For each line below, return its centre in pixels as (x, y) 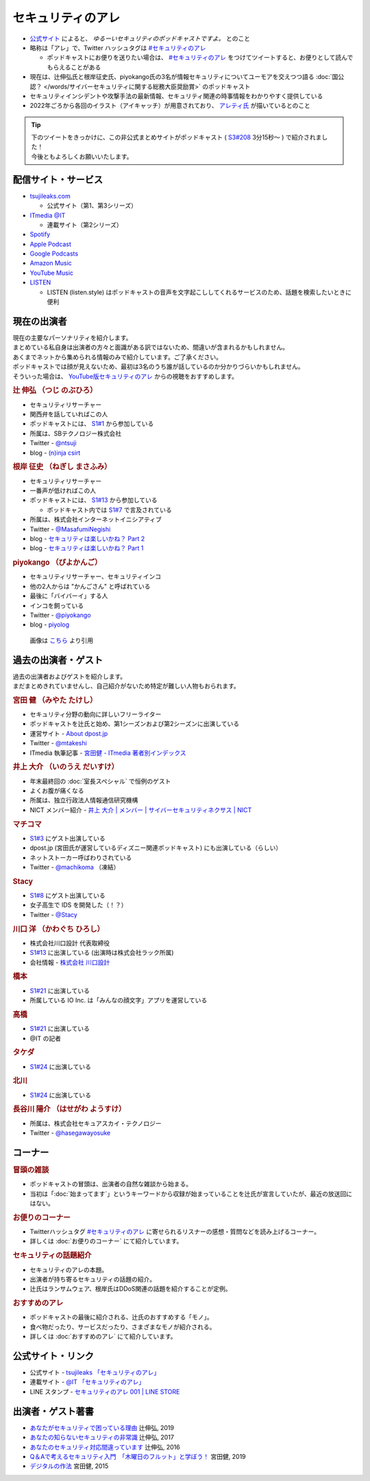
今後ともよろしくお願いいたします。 (82, 156)
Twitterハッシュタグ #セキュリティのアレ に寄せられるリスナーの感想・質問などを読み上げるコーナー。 (175, 1232)
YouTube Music (52, 273)
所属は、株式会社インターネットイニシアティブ (96, 519)
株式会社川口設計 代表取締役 (70, 943)
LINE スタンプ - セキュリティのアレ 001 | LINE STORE (105, 1392)
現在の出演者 (40, 321)
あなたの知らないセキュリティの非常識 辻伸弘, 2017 (102, 1437)
